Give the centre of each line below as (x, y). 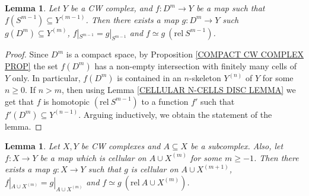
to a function (165, 101)
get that (19, 101)
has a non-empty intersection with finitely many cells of (195, 65)
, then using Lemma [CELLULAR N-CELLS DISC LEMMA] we (179, 89)
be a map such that (230, 8)
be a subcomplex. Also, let (237, 146)
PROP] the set (31, 65)
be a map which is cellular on (93, 157)
